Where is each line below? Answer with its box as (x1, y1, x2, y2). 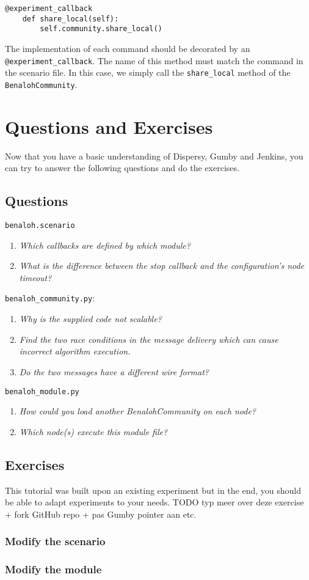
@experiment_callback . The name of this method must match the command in (5, 54, 304, 67)
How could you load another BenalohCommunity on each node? (19, 405, 256, 417)
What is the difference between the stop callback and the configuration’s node (19, 259, 305, 272)
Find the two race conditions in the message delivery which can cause (19, 332, 278, 345)
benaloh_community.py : (5, 292, 95, 304)
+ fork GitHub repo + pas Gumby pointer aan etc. (5, 507, 197, 520)
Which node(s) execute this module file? (19, 425, 168, 438)
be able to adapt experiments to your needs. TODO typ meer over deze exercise (5, 496, 304, 508)
